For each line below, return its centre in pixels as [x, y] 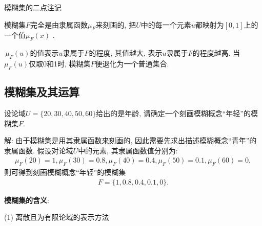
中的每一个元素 [166, 24]
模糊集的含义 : [27, 200]
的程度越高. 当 [216, 53]
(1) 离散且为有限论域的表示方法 [57, 217]
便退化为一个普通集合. [132, 63]
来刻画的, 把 [116, 24]
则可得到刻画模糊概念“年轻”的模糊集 [65, 172]
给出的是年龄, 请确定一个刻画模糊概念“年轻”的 [173, 113]
